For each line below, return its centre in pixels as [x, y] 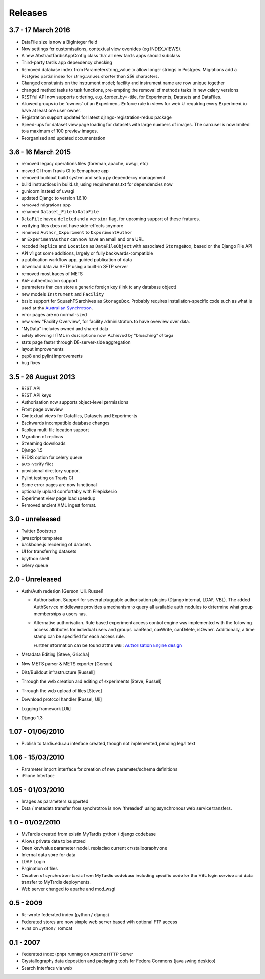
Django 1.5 [32, 450]
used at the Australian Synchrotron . [57, 308]
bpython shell [35, 558]
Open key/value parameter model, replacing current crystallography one [94, 848]
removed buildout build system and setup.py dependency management [93, 178]
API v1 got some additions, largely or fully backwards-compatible [87, 253]
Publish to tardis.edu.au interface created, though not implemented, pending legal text [108, 743]
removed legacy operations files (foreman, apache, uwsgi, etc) [85, 164]
